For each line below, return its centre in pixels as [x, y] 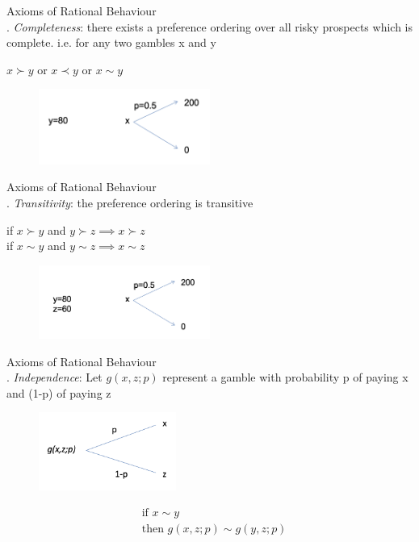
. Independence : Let [54, 377]
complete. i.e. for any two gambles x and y [111, 42]
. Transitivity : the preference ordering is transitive [130, 203]
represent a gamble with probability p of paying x [285, 377]
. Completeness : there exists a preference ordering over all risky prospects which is [210, 26]
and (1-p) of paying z [59, 392]
